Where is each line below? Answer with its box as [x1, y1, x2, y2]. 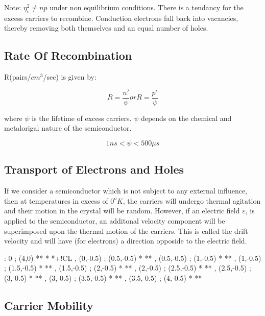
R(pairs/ [4, 71, 31, 82]
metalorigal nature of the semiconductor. [4, 123, 132, 133]
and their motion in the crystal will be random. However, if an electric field [4, 205, 240, 216]
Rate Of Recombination [4, 47, 132, 63]
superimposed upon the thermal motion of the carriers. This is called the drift [4, 225, 248, 236]
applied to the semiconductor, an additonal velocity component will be [4, 215, 225, 226]
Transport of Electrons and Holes [4, 161, 184, 177]
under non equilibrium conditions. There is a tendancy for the [50, 2, 244, 12]
